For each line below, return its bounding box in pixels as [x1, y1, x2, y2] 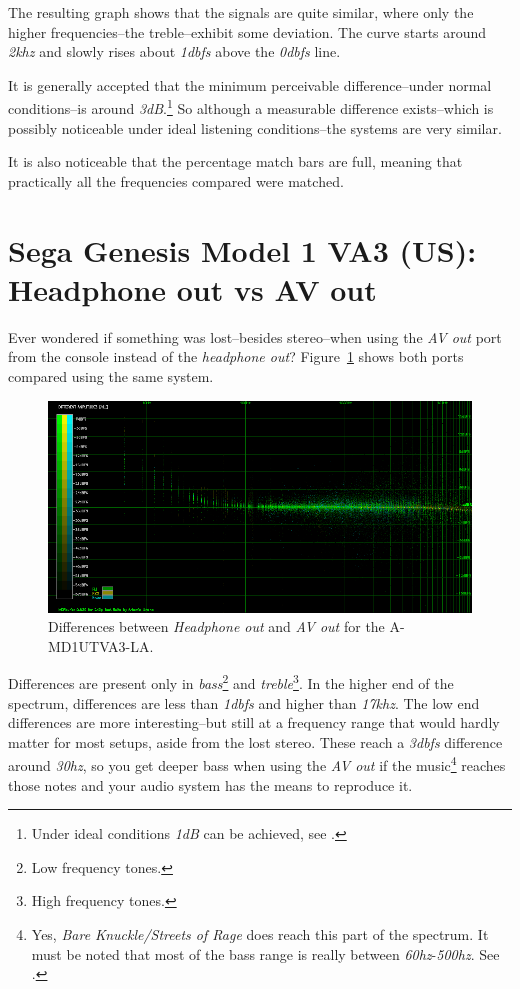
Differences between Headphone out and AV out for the [48, 616, 385, 637]
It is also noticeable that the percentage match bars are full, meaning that [8, 151, 463, 172]
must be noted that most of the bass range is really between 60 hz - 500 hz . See [31, 943, 500, 964]
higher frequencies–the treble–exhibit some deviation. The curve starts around [8, 21, 487, 42]
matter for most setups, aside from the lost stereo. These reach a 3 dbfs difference [8, 731, 503, 752]
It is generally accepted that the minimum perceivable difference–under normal [8, 74, 492, 95]
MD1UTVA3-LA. [48, 635, 154, 656]
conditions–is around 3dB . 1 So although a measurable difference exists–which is [8, 95, 494, 119]
